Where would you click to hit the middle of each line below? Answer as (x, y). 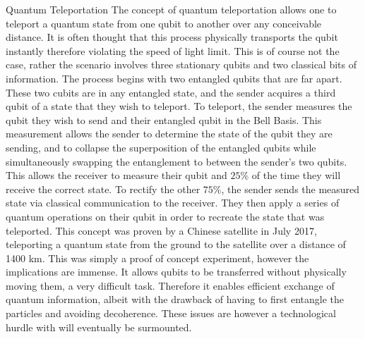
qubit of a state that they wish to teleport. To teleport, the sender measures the (179, 106)
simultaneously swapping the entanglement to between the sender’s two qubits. (176, 161)
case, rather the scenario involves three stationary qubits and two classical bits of (181, 64)
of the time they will (296, 175)
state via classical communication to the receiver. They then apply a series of (173, 203)
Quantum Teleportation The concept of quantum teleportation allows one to (171, 9)
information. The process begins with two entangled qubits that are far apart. (174, 78)
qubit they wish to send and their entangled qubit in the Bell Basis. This (164, 119)
